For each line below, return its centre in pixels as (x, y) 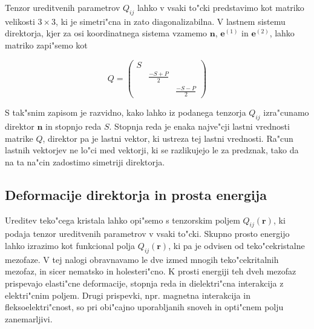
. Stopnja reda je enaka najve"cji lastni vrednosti (199, 126)
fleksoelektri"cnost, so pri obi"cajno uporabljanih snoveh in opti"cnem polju (144, 307)
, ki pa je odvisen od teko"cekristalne (237, 245)
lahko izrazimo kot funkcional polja (70, 245)
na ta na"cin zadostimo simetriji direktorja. (85, 161)
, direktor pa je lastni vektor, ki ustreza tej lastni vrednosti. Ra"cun (168, 138)
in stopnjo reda (73, 126)
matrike (19, 138)
